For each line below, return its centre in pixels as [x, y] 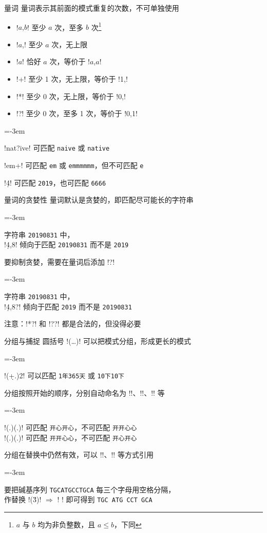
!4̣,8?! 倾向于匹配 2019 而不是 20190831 [68, 306]
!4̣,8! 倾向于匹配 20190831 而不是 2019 [66, 244]
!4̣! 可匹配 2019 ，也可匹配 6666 [55, 182]
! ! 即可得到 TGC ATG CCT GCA [105, 499]
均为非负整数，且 [66, 524]
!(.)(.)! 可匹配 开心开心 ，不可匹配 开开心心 [71, 427]
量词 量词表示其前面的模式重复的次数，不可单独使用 [92, 8]
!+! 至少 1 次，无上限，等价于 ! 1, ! [72, 79]
